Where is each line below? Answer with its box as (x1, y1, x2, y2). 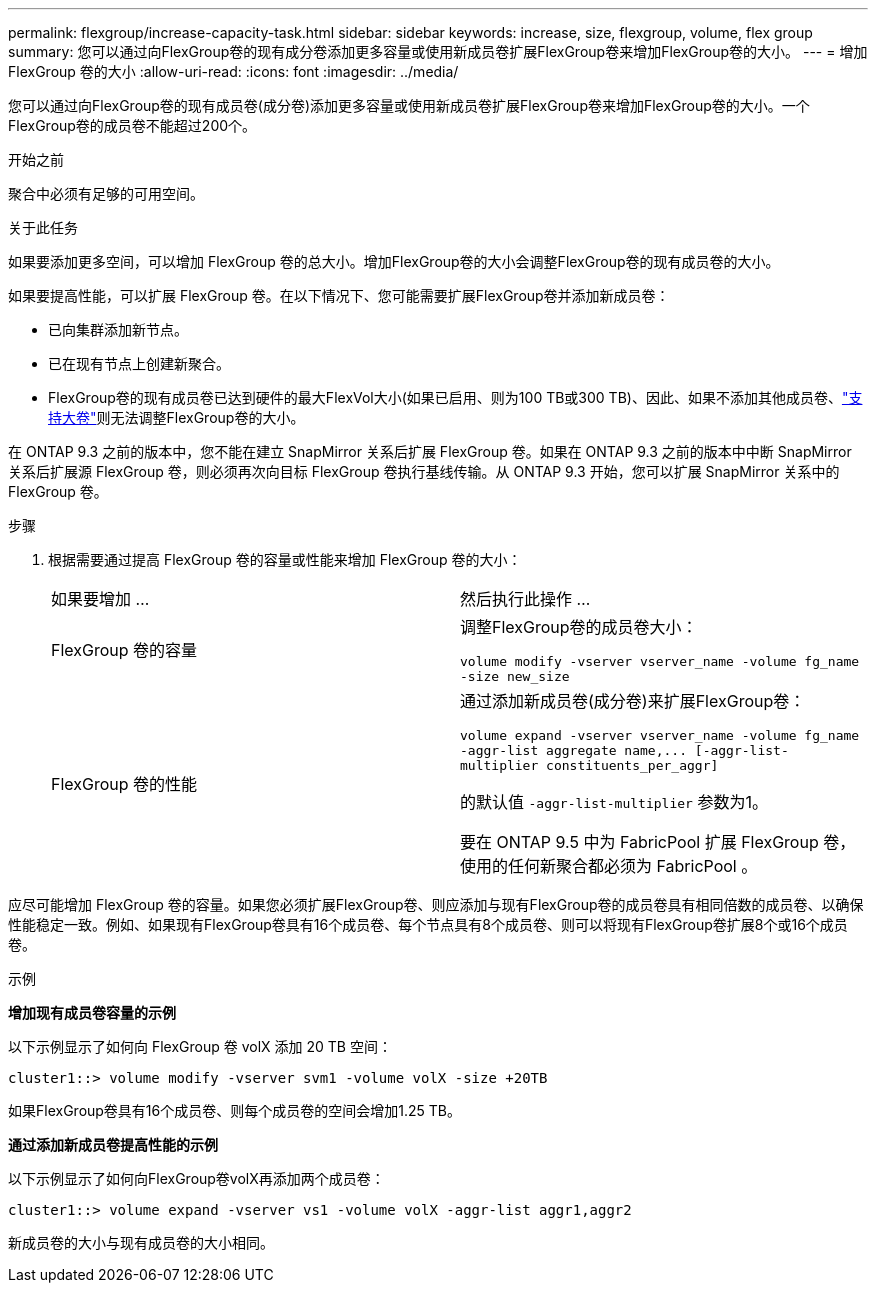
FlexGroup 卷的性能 (51, 773, 198, 794)
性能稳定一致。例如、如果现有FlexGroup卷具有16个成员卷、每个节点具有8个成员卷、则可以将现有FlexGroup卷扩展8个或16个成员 (8, 916, 848, 933)
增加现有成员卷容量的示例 (8, 1004, 176, 1021)
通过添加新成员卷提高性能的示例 (8, 1136, 218, 1153)
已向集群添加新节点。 (48, 321, 188, 338)
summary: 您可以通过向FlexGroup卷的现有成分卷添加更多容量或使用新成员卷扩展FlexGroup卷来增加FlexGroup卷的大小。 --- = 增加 (8, 43, 868, 60)
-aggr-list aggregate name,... (460, 743, 687, 758)
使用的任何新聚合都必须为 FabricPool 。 (460, 856, 758, 876)
